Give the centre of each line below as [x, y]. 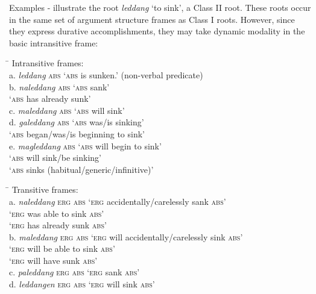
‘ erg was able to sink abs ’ [57, 213]
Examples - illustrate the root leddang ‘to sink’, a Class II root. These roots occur [160, 7]
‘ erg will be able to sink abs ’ [62, 249]
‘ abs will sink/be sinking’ [55, 158]
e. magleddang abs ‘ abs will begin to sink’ [85, 145]
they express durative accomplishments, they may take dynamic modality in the [157, 31]
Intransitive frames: [48, 63]
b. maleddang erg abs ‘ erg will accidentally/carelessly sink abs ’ [126, 236]
